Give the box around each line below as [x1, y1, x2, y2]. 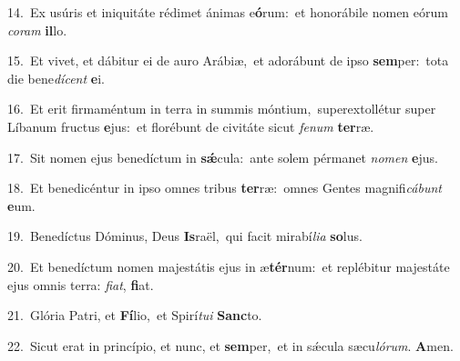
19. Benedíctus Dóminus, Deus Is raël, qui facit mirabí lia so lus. [7, 226, 363, 246]
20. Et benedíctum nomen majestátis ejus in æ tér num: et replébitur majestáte [7, 256, 450, 276]
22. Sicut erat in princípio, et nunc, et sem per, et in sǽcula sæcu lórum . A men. [7, 336, 454, 355]
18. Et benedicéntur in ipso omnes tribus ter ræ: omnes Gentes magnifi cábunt [7, 178, 442, 197]
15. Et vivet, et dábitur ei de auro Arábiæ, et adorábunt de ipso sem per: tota [7, 51, 449, 70]
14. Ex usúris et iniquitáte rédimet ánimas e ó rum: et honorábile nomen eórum [7, 3, 448, 21]
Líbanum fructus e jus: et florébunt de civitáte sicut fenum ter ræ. [7, 116, 374, 135]
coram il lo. [7, 20, 67, 39]
